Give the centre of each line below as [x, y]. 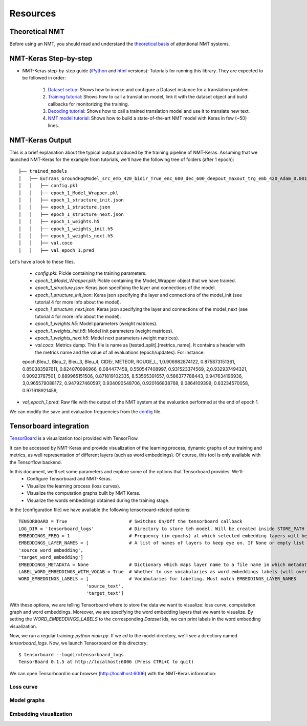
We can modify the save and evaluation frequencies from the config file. [86, 411]
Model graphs [27, 700]
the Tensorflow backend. [36, 462]
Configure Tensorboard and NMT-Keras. [69, 479]
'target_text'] [105, 593]
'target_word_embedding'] [51, 557]
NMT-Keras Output [40, 140]
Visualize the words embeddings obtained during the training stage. [98, 500]
